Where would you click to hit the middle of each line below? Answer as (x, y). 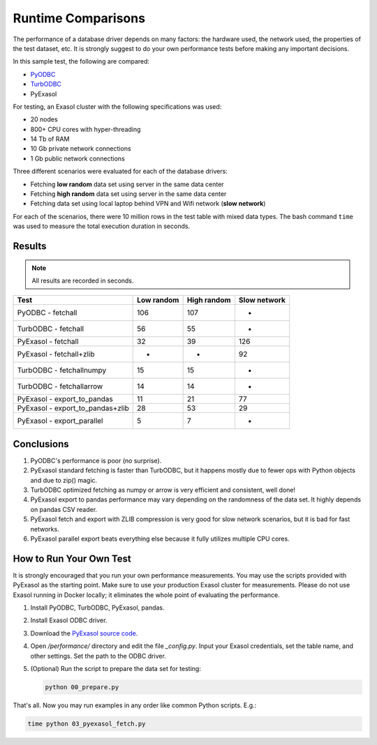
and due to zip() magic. (64, 480)
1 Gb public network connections (77, 158)
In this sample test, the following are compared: (81, 61)
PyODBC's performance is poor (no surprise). (96, 460)
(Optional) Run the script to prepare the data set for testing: (116, 669)
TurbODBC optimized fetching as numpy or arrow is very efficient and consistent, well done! (163, 490)
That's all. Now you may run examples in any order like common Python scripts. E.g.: (135, 705)
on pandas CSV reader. (64, 509)
